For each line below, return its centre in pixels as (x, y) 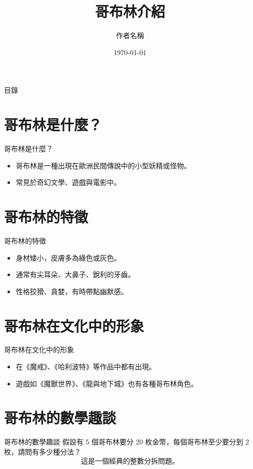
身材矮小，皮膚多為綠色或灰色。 (68, 257)
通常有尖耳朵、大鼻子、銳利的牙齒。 (75, 274)
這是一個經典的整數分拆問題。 (130, 461)
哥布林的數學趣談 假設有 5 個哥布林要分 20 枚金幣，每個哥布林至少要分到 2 (126, 442)
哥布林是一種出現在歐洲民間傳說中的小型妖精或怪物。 (103, 165)
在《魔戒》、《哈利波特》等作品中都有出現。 (86, 367)
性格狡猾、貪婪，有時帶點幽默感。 (72, 291)
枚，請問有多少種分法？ (42, 451)
